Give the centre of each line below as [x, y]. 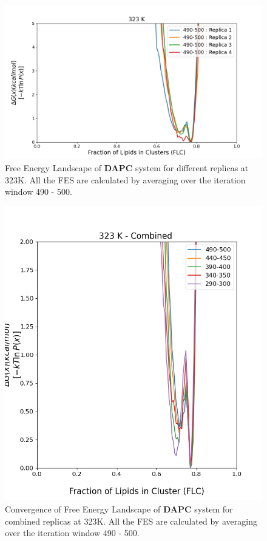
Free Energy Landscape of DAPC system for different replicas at [127, 167]
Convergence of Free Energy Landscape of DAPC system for [119, 509]
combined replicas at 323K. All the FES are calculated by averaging [131, 521]
